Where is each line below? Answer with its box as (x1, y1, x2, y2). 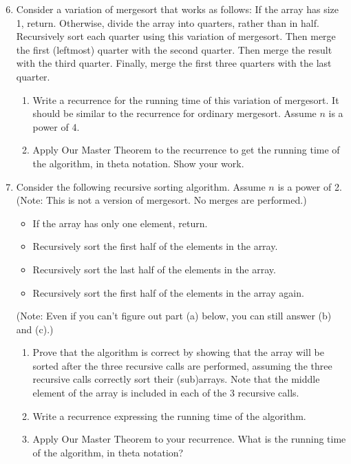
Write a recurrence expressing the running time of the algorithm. (32, 408, 306, 423)
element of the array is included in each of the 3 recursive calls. (32, 386, 299, 400)
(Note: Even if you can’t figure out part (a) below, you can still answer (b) (16, 308, 332, 323)
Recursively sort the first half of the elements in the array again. (32, 285, 304, 299)
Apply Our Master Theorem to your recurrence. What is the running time (32, 432, 346, 446)
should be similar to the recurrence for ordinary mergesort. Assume (32, 106, 317, 120)
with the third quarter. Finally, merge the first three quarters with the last (16, 56, 332, 70)
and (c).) (16, 321, 54, 336)
